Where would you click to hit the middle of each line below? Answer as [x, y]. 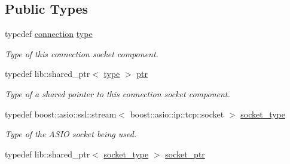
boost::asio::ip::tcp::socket [177, 114]
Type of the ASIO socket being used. [71, 134]
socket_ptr [185, 154]
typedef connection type [49, 34]
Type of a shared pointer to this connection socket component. [117, 93]
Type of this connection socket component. [82, 53]
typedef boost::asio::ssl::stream [61, 114]
